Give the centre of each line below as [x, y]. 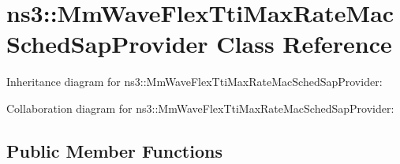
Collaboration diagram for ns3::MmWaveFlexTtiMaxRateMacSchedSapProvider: [200, 108]
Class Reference [304, 44]
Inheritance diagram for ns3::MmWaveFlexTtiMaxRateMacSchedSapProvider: [194, 82]
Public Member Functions [114, 150]
